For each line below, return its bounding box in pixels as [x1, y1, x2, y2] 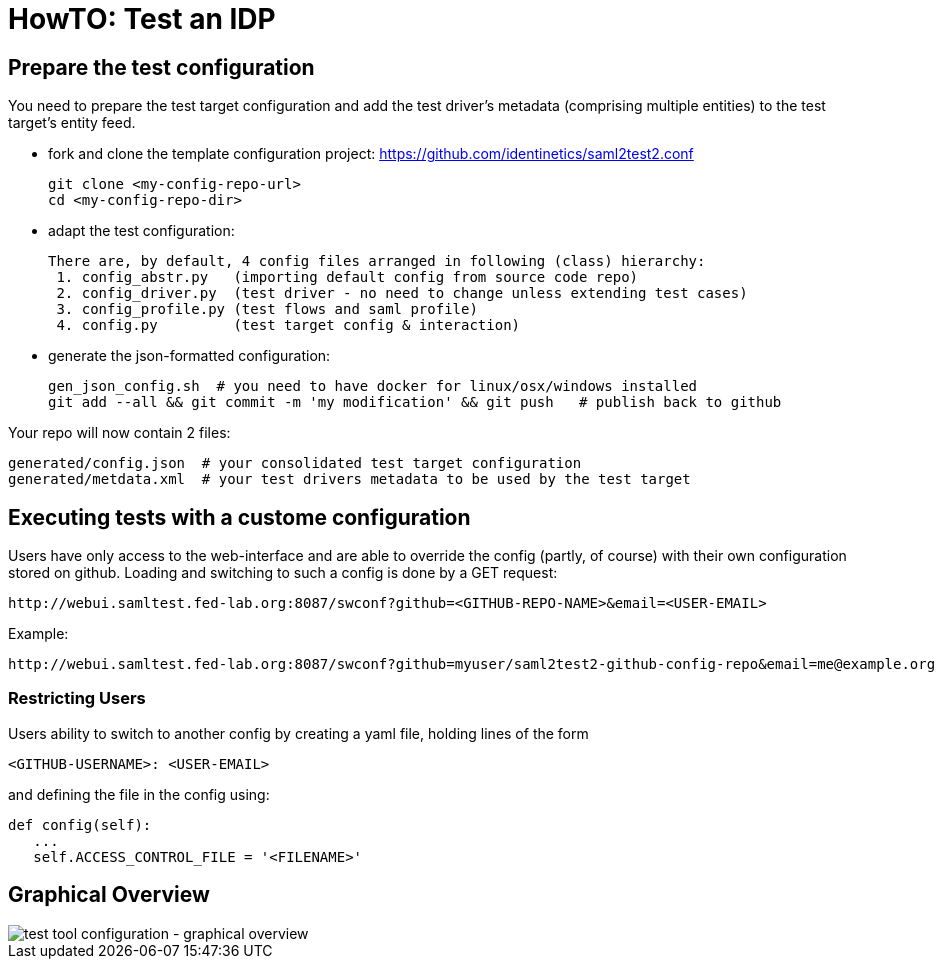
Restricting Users [8, 688, 146, 709]
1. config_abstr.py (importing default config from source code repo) [56, 269, 639, 286]
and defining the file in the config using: [8, 785, 270, 803]
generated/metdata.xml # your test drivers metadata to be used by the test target [8, 471, 691, 488]
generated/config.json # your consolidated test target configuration [8, 455, 582, 472]
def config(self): [8, 816, 152, 833]
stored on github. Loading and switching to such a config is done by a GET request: [8, 564, 558, 582]
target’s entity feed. [8, 114, 136, 132]
